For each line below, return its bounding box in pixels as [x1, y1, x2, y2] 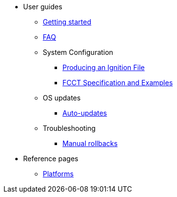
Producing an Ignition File [62, 63, 145, 72]
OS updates [43, 94, 81, 102]
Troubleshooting [43, 124, 96, 132]
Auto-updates [62, 109, 107, 117]
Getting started [43, 18, 91, 26]
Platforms [43, 170, 74, 178]
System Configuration [43, 48, 114, 56]
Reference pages [23, 154, 79, 163]
